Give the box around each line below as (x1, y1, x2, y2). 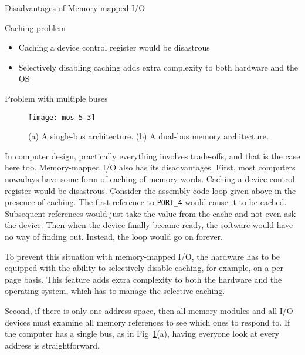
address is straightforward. (5, 339, 100, 351)
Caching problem (5, 21, 66, 34)
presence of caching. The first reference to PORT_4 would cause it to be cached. (5, 196, 287, 208)
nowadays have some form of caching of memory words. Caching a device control (5, 173, 295, 185)
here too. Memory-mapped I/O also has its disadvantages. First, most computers (5, 161, 296, 173)
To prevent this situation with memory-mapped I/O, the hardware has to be (5, 250, 280, 262)
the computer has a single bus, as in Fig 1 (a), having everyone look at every (5, 327, 280, 340)
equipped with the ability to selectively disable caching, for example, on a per (5, 262, 284, 274)
